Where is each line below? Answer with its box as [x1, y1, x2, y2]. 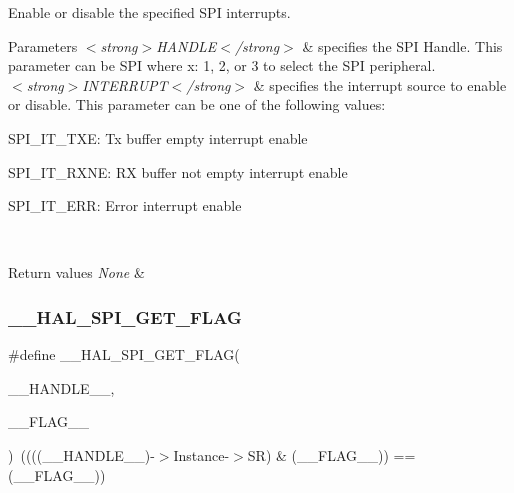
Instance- [173, 444, 230, 465]
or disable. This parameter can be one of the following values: [8, 94, 386, 115]
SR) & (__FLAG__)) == [247, 444, 416, 465]
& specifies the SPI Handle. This [302, 35, 503, 56]
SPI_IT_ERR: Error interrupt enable [8, 195, 242, 216]
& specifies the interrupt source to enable [253, 74, 507, 95]
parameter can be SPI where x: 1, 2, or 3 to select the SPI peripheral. [8, 55, 436, 76]
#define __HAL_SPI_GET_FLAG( [8, 344, 240, 365]
